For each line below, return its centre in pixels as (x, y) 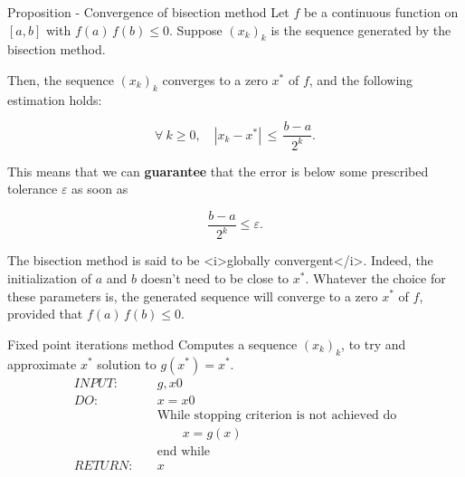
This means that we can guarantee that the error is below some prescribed (218, 171)
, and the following (361, 79)
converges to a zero (215, 79)
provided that (45, 314)
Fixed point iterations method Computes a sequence (152, 343)
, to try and (374, 343)
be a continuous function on (381, 12)
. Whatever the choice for (375, 277)
